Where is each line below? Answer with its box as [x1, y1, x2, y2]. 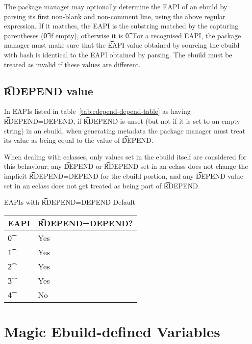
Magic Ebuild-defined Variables [4, 321, 220, 341]
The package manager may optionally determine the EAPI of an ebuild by [4, 1, 227, 11]
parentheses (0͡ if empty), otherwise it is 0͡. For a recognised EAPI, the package [4, 30, 241, 40]
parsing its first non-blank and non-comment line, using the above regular [4, 11, 226, 21]
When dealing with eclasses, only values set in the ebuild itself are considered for [4, 151, 247, 161]
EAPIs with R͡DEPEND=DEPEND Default [4, 197, 135, 207]
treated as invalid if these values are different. [4, 59, 141, 69]
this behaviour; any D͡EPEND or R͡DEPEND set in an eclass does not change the [4, 161, 248, 171]
